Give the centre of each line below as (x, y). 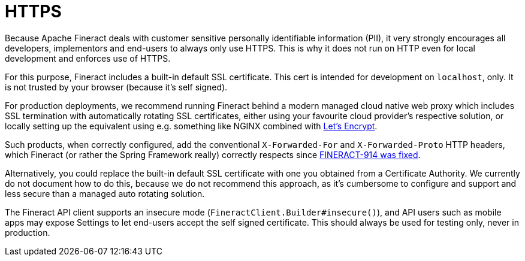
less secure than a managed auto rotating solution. (105, 193)
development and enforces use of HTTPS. (88, 58)
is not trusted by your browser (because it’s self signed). (116, 87)
